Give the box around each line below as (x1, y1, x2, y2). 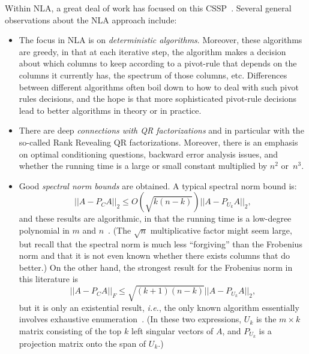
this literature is (19, 273, 79, 285)
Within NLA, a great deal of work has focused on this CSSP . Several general (5, 2, 292, 14)
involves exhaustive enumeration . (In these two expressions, (19, 313, 242, 325)
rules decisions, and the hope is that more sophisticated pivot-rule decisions (19, 92, 297, 105)
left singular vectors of (131, 324, 214, 337)
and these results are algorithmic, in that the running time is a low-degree (19, 212, 292, 225)
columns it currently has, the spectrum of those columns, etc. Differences (19, 68, 287, 81)
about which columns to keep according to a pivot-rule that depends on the (19, 57, 297, 69)
